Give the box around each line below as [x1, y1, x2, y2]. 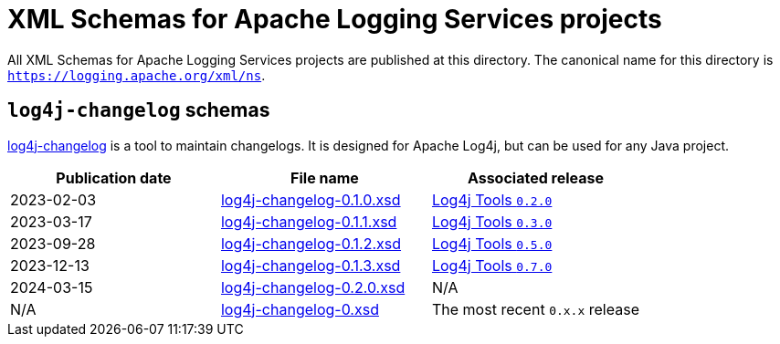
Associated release [467, 168, 605, 187]
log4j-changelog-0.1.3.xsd [220, 255, 401, 275]
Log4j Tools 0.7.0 [431, 255, 553, 275]
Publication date [56, 168, 172, 187]
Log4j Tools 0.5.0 [431, 234, 553, 253]
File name [290, 168, 359, 187]
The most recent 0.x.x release [431, 299, 639, 318]
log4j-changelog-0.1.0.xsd [220, 190, 401, 209]
